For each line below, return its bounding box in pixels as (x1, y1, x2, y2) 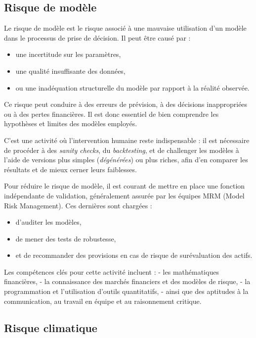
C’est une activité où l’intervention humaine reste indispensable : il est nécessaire (4, 135, 250, 145)
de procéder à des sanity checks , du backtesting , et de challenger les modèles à (4, 145, 239, 155)
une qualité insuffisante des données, (15, 65, 126, 76)
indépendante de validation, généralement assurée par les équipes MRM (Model (4, 190, 245, 200)
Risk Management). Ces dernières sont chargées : (4, 200, 152, 210)
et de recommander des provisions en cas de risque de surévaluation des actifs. (15, 250, 253, 260)
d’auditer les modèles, (15, 217, 82, 227)
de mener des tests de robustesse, (15, 233, 116, 243)
